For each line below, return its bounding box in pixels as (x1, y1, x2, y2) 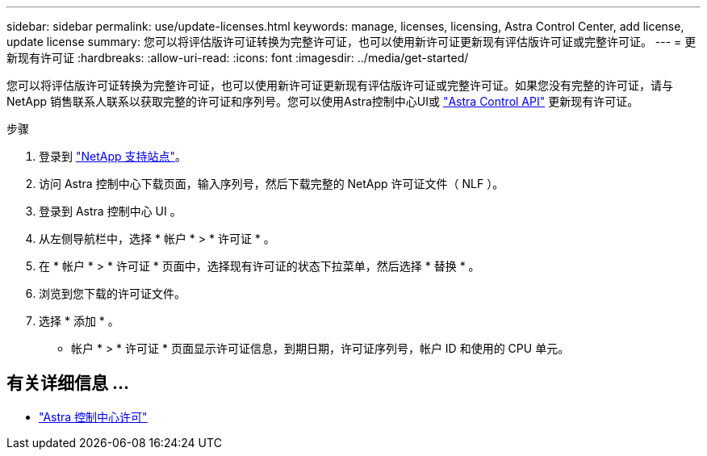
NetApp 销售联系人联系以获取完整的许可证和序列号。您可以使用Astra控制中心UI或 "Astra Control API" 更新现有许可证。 (6, 94, 639, 108)
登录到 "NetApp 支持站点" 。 (39, 149, 187, 163)
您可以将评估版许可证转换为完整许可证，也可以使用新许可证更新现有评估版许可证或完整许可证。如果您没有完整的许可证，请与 (6, 78, 673, 92)
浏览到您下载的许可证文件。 (39, 287, 186, 300)
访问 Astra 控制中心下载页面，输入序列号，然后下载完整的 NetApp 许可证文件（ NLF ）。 (39, 177, 504, 190)
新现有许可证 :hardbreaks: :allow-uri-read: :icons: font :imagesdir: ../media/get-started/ (6, 51, 469, 65)
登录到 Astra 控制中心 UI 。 (39, 204, 182, 218)
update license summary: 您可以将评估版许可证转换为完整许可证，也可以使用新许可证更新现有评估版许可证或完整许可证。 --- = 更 (6, 35, 697, 48)
